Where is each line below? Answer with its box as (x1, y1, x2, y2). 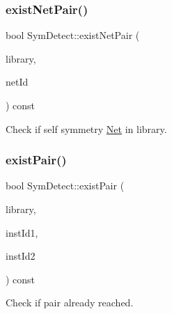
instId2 (6, 249, 36, 263)
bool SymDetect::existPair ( (6, 178, 125, 193)
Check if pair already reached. (6, 295, 134, 310)
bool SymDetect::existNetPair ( (6, 28, 140, 42)
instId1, (6, 225, 38, 240)
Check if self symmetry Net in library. (6, 121, 167, 136)
